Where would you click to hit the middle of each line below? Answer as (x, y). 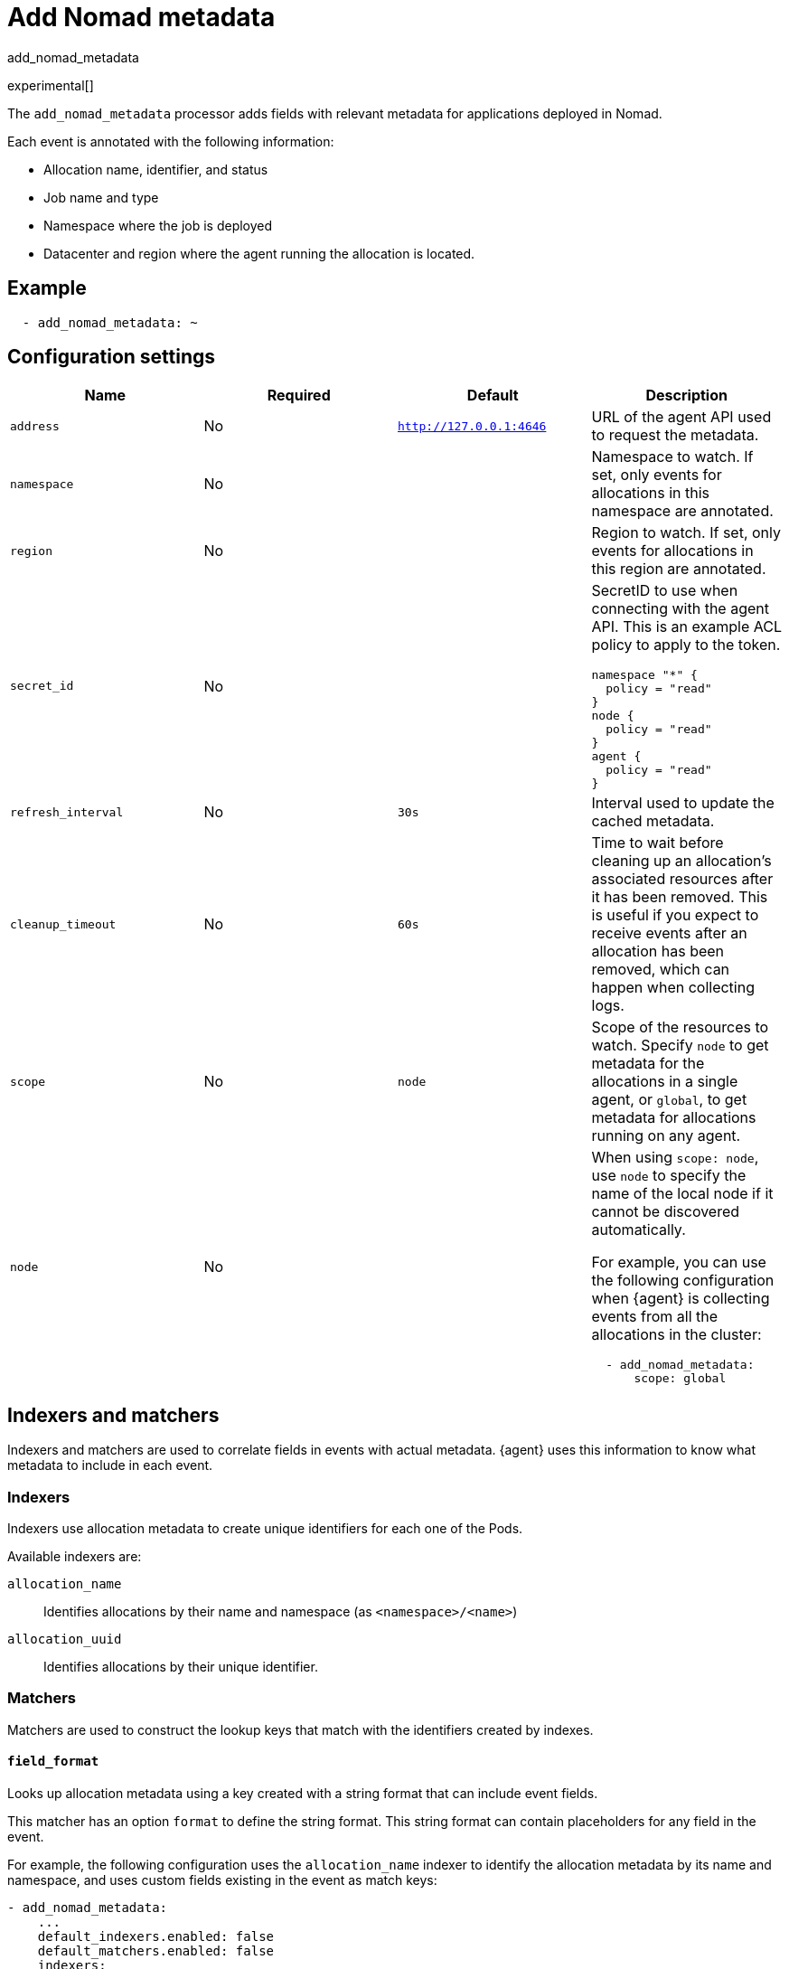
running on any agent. (666, 1136)
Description (686, 396)
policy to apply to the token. (686, 645)
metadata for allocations (674, 1118)
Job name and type (101, 197)
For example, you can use (679, 1262)
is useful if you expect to (675, 915)
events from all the (655, 1317)
